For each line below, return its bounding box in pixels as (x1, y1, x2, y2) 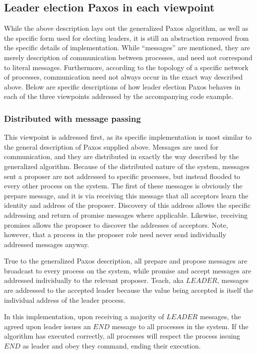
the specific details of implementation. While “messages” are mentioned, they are (4, 42, 250, 53)
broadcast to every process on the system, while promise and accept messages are (4, 265, 252, 275)
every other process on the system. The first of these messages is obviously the (4, 180, 243, 191)
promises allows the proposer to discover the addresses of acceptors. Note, (4, 219, 228, 230)
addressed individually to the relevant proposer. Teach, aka (4, 275, 184, 285)
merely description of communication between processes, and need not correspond (4, 52, 253, 62)
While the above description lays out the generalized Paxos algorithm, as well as (4, 23, 249, 33)
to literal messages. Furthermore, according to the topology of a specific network (4, 62, 249, 72)
